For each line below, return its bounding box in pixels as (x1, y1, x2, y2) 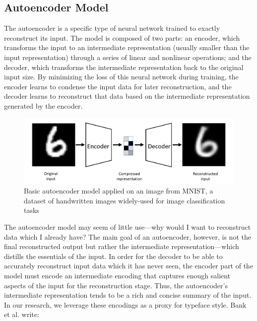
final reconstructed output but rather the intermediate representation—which (4, 241, 239, 252)
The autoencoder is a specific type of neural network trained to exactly (4, 23, 220, 33)
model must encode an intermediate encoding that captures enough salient (4, 270, 231, 280)
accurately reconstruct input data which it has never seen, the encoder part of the (4, 260, 254, 271)
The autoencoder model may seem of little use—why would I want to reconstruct (4, 221, 251, 232)
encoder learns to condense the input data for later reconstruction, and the (4, 81, 232, 91)
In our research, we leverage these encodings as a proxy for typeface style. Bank (4, 299, 247, 310)
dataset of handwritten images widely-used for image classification (24, 195, 225, 205)
